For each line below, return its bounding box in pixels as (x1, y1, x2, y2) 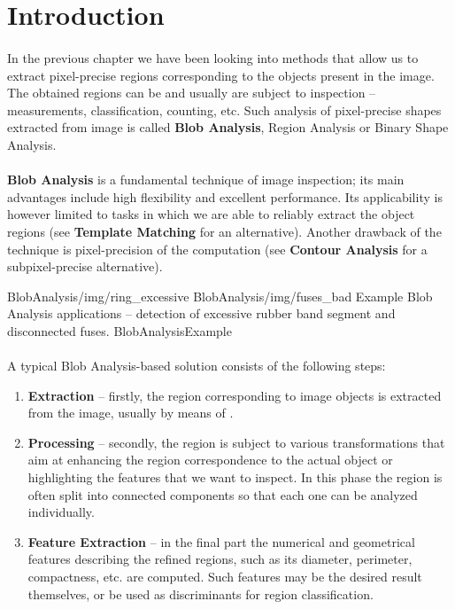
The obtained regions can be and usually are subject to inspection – (7, 83, 376, 102)
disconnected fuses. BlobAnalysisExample (7, 321, 232, 340)
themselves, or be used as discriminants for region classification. (27, 584, 374, 603)
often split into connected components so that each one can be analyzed (27, 485, 418, 504)
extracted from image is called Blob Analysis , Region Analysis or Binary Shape (7, 118, 449, 137)
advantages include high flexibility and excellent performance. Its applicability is (7, 187, 443, 206)
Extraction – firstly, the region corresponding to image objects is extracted (27, 386, 442, 404)
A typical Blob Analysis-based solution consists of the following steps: (7, 356, 386, 375)
